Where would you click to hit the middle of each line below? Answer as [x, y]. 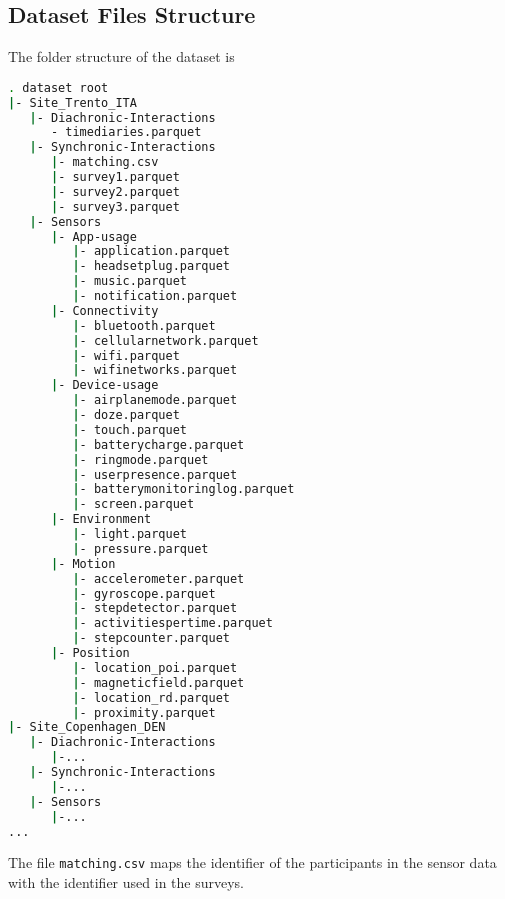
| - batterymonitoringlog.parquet [183, 489]
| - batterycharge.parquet [158, 444]
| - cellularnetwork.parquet [165, 340]
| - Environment [101, 519]
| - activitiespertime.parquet [172, 623]
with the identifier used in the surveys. [126, 882]
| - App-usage [93, 236]
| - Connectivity [104, 310]
